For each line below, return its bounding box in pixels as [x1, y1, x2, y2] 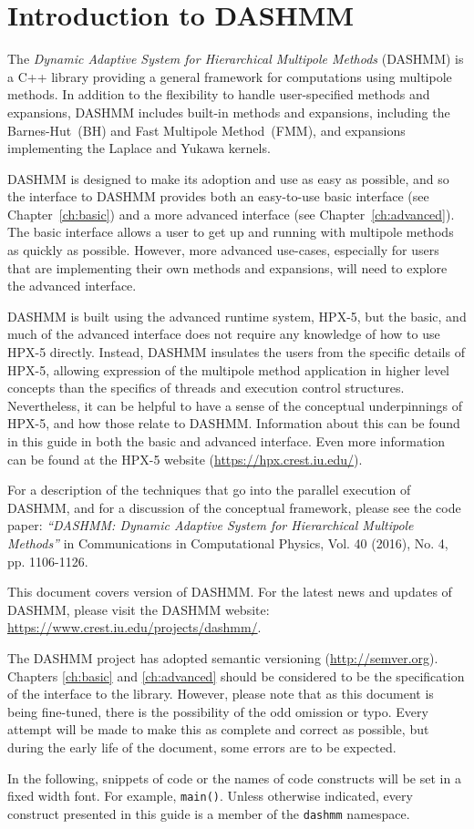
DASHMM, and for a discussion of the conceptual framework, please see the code [7, 497, 461, 517]
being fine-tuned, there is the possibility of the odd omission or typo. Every [7, 701, 428, 721]
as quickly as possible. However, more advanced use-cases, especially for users [7, 241, 439, 260]
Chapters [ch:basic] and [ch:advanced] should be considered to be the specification [7, 666, 465, 685]
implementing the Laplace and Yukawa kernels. [7, 138, 271, 158]
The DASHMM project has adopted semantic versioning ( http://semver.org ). [7, 648, 438, 667]
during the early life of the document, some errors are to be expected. [7, 737, 397, 756]
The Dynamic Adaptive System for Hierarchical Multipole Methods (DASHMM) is [7, 49, 464, 68]
